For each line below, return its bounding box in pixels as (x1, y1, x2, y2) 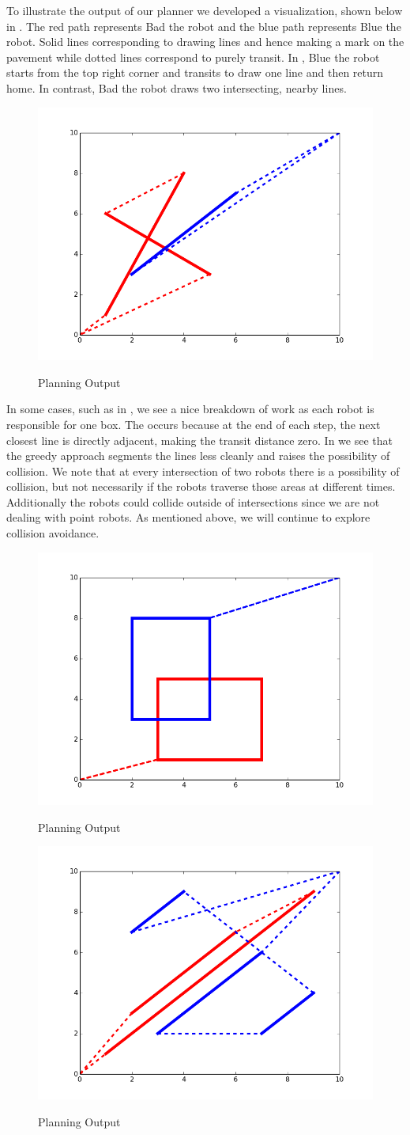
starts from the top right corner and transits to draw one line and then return (6, 64, 384, 81)
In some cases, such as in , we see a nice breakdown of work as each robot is (6, 400, 374, 417)
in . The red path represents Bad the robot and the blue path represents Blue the (6, 17, 401, 34)
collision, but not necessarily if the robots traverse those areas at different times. (6, 478, 396, 495)
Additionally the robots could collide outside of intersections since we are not (6, 493, 380, 510)
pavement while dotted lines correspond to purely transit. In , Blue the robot (6, 48, 380, 65)
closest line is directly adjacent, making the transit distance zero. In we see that (6, 431, 393, 448)
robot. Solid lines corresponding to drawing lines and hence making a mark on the (6, 33, 404, 50)
